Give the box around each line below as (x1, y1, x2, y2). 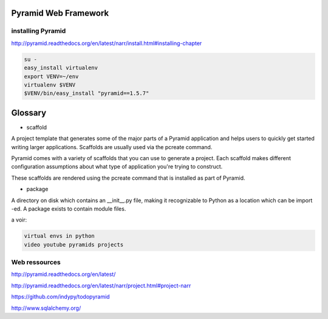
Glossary (11, 107, 47, 118)
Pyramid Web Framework (11, 8, 109, 18)
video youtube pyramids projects (24, 241, 124, 248)
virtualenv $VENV (24, 81, 76, 88)
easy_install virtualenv (24, 65, 98, 71)
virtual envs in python (24, 233, 95, 240)
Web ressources (11, 258, 61, 267)
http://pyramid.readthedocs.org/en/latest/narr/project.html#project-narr (11, 282, 191, 289)
